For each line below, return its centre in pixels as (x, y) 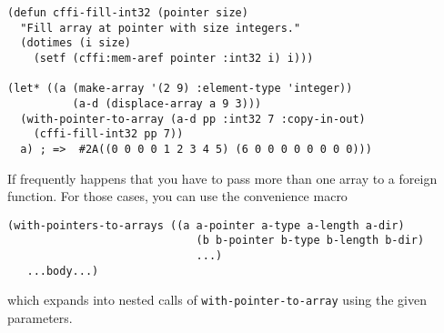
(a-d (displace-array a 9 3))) (167, 103)
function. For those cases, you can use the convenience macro (177, 196)
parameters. (40, 318)
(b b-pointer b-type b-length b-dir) (310, 241)
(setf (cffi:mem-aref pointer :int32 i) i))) (173, 58)
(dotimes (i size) (76, 43)
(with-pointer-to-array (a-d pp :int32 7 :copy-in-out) (193, 119)
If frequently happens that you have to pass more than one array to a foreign (222, 178)
